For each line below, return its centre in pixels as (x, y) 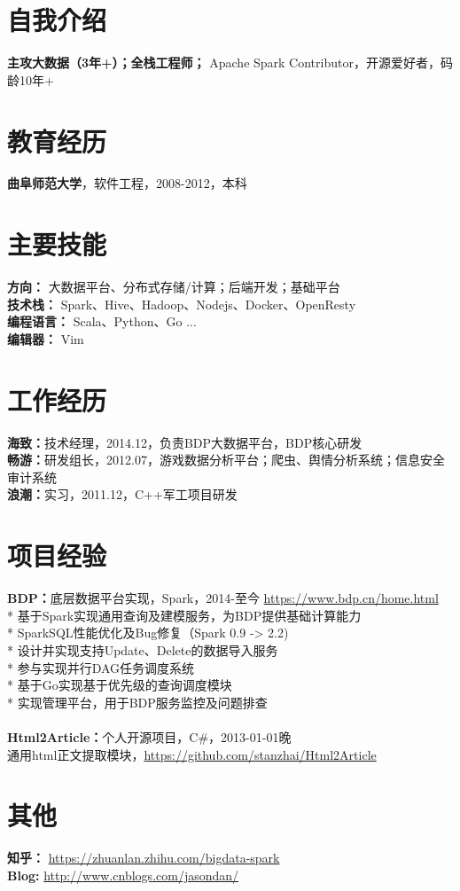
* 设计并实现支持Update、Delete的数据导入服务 (143, 649)
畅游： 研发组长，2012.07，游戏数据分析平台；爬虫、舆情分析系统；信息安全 (226, 460)
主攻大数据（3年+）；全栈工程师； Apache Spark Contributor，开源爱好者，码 (230, 63)
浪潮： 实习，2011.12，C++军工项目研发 (122, 494)
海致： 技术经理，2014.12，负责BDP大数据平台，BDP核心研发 (185, 442)
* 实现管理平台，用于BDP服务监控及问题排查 (137, 702)
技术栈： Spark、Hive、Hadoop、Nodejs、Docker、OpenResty (182, 304)
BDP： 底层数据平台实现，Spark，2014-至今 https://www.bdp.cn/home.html (223, 598)
